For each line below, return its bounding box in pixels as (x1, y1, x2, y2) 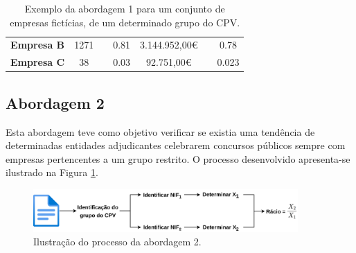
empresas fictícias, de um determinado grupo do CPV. (10, 15, 240, 29)
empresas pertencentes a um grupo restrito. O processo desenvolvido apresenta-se (6, 151, 350, 166)
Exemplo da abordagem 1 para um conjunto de (24, 1, 225, 15)
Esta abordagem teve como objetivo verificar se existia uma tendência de (6, 124, 315, 139)
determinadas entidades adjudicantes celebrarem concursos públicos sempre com (6, 138, 346, 152)
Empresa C (10, 55, 65, 69)
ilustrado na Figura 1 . (6, 165, 98, 180)
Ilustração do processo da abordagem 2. (33, 234, 202, 249)
